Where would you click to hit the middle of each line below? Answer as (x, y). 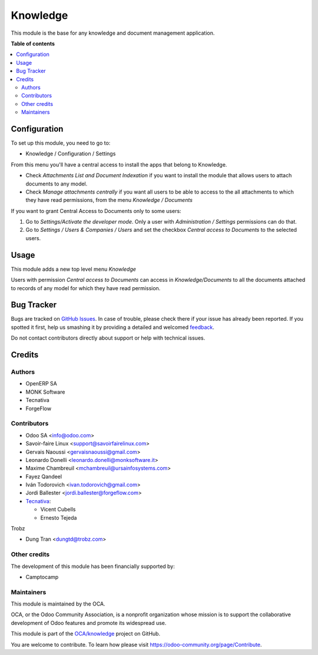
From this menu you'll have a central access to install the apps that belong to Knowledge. (119, 164)
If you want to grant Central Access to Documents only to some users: (96, 211)
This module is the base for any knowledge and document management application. (113, 33)
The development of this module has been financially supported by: (93, 566)
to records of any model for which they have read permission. (86, 288)
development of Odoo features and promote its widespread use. (89, 623)
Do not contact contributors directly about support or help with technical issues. (108, 338)
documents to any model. (57, 184)
